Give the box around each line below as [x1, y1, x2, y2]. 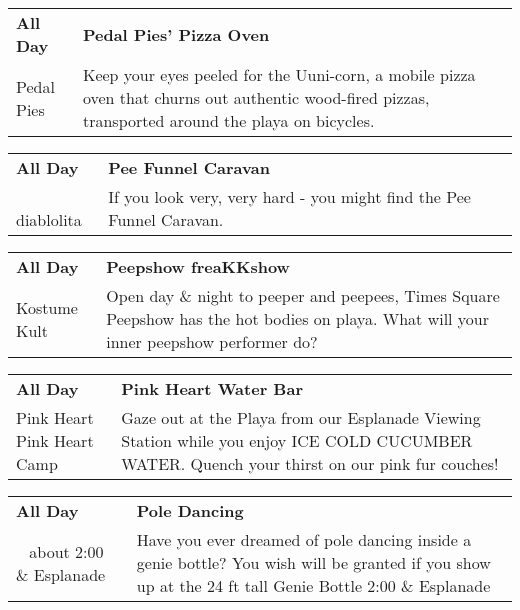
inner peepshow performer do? [106, 330, 318, 353]
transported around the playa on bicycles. [82, 109, 375, 132]
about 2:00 [29, 539, 104, 563]
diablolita [16, 208, 82, 231]
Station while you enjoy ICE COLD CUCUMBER [121, 429, 473, 452]
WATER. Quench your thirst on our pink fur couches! [121, 452, 499, 475]
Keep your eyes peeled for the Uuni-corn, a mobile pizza [82, 63, 476, 86]
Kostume [16, 295, 78, 319]
